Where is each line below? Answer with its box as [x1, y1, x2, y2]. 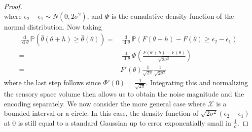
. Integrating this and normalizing [145, 77, 248, 87]
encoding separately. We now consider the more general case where [4, 98, 206, 108]
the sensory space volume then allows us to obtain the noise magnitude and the [4, 89, 244, 99]
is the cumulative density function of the [111, 10, 234, 21]
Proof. [4, 1, 22, 11]
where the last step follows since [4, 77, 101, 87]
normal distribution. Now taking [4, 21, 102, 32]
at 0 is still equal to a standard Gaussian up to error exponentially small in [4, 117, 231, 128]
